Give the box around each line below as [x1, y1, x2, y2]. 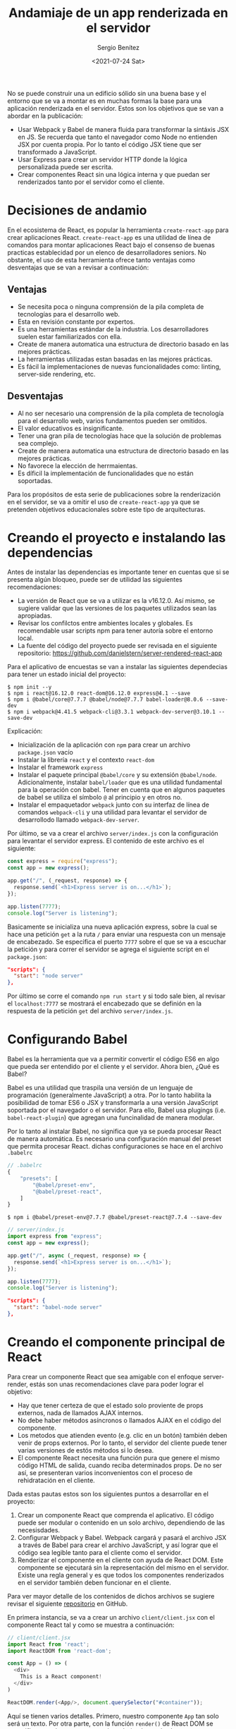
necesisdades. [17, 1525, 61, 1534]
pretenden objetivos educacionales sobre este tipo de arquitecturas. [7, 505, 206, 513]
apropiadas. [17, 611, 53, 620]
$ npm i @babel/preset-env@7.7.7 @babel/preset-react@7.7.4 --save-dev [7, 1214, 222, 1221]
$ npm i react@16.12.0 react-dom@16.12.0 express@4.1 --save [7, 690, 191, 697]
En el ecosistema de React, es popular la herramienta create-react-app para [7, 226, 229, 234]
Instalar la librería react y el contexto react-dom [17, 756, 155, 764]
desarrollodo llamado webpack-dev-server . [17, 816, 139, 824]
